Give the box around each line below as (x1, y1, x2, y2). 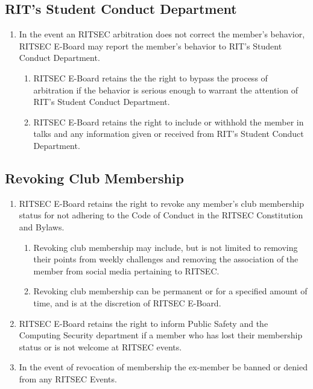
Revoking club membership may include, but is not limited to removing (33, 241, 298, 253)
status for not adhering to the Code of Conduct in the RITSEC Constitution (19, 209, 303, 221)
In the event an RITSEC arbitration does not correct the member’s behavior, (19, 28, 305, 40)
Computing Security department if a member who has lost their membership (19, 329, 303, 341)
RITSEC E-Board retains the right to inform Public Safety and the (19, 317, 268, 329)
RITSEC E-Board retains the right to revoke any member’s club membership (19, 197, 304, 209)
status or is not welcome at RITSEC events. (19, 340, 182, 353)
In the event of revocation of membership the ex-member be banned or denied (19, 361, 308, 373)
